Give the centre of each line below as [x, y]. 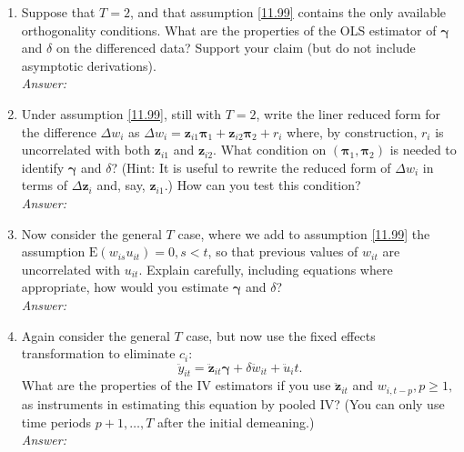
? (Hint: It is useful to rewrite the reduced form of [251, 167]
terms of [45, 185]
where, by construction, [352, 131]
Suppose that [58, 12]
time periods [56, 422]
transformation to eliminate [98, 353]
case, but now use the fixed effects [281, 335]
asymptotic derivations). [89, 65]
